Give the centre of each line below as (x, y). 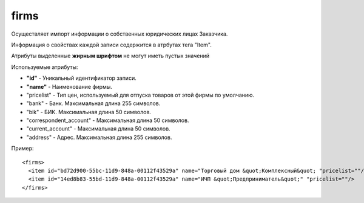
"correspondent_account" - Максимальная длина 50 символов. (108, 120)
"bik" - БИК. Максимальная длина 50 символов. (89, 112)
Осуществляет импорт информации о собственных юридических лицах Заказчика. (120, 34)
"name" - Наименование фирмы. (69, 86)
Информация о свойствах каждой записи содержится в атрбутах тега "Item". (111, 45)
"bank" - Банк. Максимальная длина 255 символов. (93, 103)
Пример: (22, 149)
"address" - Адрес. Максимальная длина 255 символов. (99, 137)
